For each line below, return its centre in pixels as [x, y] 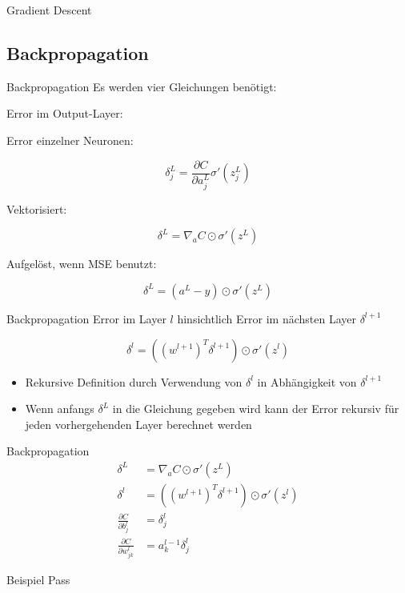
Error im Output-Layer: [65, 113]
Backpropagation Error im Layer [86, 318]
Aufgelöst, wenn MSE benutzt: [82, 264]
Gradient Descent [49, 10]
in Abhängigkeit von [307, 381]
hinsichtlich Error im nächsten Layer [267, 318]
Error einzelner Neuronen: [70, 140]
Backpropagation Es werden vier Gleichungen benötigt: [142, 86]
